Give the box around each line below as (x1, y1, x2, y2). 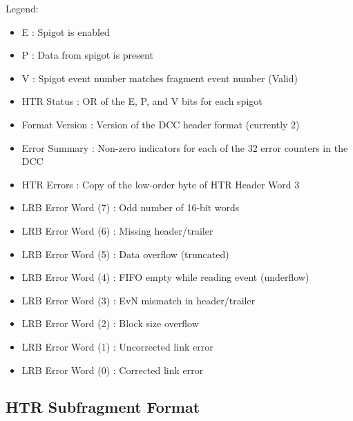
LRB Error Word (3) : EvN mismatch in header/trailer (21, 293, 256, 307)
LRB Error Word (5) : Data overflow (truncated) (21, 246, 229, 261)
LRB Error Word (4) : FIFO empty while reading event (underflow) (21, 270, 309, 284)
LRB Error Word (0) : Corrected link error (21, 362, 204, 377)
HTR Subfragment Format (6, 396, 200, 418)
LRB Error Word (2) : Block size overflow (21, 316, 199, 331)
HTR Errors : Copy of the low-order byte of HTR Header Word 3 (21, 177, 300, 191)
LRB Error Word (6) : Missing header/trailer (21, 223, 213, 237)
